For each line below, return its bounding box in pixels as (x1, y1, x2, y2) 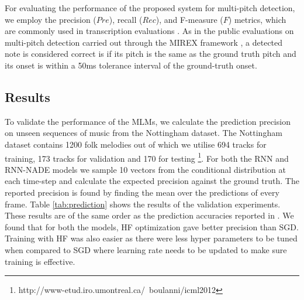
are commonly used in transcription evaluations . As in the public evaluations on (5, 25, 294, 37)
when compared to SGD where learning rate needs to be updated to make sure (5, 243, 287, 255)
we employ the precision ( (5, 13, 96, 25)
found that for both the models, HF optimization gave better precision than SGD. (5, 220, 299, 233)
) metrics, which (228, 13, 286, 25)
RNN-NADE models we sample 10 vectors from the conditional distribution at (5, 163, 286, 175)
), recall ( (109, 13, 143, 25)
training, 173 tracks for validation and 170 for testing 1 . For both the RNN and (5, 150, 289, 164)
